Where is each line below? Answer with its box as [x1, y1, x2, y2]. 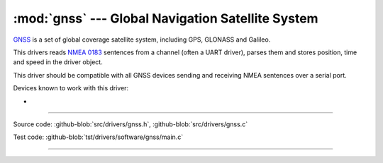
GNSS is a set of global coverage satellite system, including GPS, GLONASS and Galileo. [13, 35, 271, 44]
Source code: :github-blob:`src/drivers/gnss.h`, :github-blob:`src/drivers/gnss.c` [13, 120, 248, 128]
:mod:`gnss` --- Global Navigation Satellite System [13, 11, 318, 26]
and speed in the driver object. [13, 58, 103, 66]
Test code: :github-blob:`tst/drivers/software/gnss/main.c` [13, 133, 184, 141]
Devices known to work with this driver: [13, 84, 129, 92]
